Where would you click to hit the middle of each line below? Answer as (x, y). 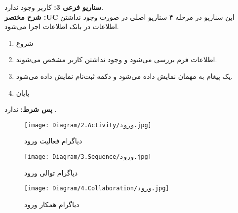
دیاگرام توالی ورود (51, 172)
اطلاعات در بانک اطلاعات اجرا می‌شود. (62, 26)
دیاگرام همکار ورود (52, 204)
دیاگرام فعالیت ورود (53, 141)
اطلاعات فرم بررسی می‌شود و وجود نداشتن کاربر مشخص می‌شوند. (117, 59)
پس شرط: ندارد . (31, 109)
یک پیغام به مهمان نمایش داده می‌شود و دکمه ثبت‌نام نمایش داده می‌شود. (124, 76)
